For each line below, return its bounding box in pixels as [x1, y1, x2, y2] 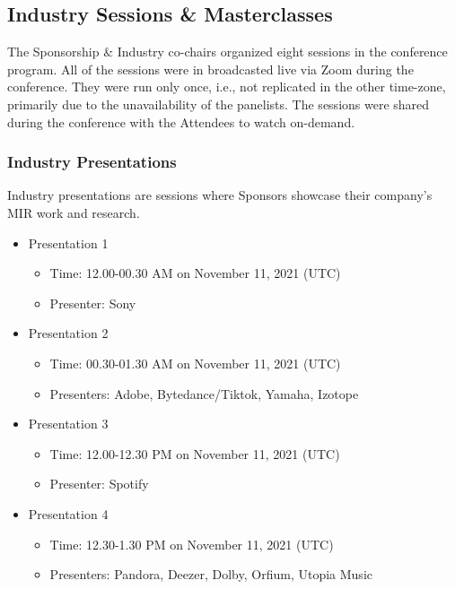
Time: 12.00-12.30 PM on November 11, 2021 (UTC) [49, 444, 340, 463]
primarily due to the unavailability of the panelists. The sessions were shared [7, 94, 430, 113]
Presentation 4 [28, 504, 109, 523]
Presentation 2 [28, 324, 109, 342]
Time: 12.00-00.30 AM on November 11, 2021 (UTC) [49, 264, 341, 282]
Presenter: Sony [49, 293, 136, 312]
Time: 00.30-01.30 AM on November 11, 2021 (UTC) [49, 353, 341, 372]
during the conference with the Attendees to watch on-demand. [7, 112, 355, 131]
